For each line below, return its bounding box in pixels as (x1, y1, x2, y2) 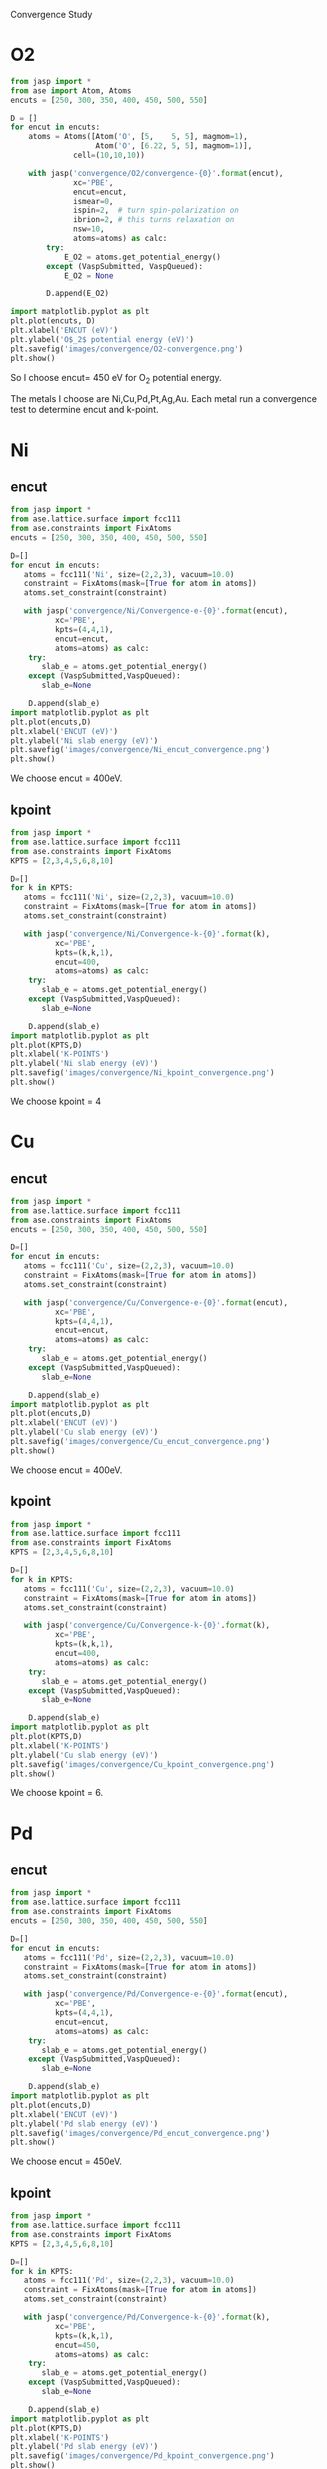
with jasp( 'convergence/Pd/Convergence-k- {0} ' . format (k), (23, 2312, 271, 2323)
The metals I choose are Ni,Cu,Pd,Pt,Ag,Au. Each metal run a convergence (10, 393, 318, 405)
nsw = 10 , (73, 224, 105, 234)
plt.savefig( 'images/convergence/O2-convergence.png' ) (10, 344, 244, 354)
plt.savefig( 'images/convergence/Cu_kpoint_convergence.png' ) (10, 1759, 275, 1769)
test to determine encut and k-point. (10, 404, 159, 416)
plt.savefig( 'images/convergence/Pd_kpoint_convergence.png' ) (10, 2451, 275, 2461)
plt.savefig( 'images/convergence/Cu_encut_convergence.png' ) (10, 1437, 271, 1447)
